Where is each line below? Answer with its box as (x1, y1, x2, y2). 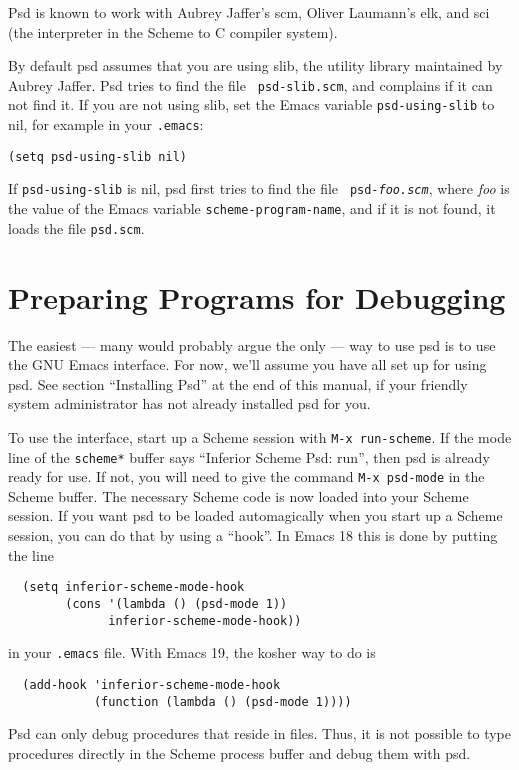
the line (8, 544, 54, 565)
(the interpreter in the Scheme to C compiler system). (8, 21, 338, 42)
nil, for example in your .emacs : (8, 114, 204, 135)
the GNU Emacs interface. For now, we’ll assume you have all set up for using (8, 354, 487, 375)
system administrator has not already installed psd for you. (8, 393, 371, 414)
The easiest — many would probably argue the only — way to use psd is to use (8, 334, 496, 355)
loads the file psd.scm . (8, 217, 145, 238)
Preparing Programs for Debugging (8, 276, 506, 317)
